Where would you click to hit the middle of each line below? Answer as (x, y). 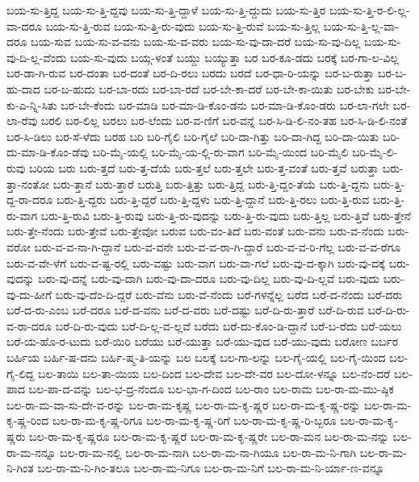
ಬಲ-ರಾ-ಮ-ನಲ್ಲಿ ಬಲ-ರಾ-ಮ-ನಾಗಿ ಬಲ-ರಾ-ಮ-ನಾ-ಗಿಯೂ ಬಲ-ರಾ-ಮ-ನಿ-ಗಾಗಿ (208, 452)
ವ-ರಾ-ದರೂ (29, 325)
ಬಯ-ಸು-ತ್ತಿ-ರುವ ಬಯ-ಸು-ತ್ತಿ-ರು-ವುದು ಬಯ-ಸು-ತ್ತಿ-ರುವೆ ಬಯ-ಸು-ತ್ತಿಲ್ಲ (183, 25)
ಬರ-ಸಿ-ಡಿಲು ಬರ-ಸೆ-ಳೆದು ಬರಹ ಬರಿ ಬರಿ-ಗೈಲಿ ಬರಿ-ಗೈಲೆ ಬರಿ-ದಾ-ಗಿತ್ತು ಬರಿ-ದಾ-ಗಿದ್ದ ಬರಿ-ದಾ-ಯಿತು (193, 136)
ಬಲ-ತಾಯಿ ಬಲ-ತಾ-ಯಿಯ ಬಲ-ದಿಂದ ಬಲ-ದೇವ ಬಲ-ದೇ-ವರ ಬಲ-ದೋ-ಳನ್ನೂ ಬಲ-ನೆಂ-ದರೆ (214, 373)
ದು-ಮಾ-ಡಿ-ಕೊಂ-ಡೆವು (48, 152)
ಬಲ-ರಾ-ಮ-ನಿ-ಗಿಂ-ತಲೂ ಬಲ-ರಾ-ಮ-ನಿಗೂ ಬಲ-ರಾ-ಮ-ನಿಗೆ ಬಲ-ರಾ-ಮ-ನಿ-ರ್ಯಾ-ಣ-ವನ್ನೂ (211, 468)
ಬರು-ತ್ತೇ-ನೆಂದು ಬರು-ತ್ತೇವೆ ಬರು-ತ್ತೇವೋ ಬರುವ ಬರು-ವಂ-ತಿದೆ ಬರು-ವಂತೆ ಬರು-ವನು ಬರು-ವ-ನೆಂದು (195, 231)
